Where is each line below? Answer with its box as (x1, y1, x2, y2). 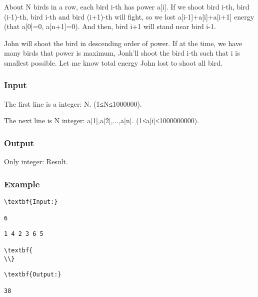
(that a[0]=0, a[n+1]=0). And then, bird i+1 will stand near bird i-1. (4, 21, 216, 32)
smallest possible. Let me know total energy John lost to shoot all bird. (4, 57, 222, 68)
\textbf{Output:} (4, 270, 61, 278)
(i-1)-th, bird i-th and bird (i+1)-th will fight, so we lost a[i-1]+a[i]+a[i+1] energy (4, 11, 254, 22)
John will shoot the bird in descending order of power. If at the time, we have (4, 38, 242, 48)
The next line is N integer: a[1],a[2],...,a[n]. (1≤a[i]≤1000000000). (4, 115, 199, 126)
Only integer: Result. (4, 156, 68, 167)
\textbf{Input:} (4, 198, 58, 205)
